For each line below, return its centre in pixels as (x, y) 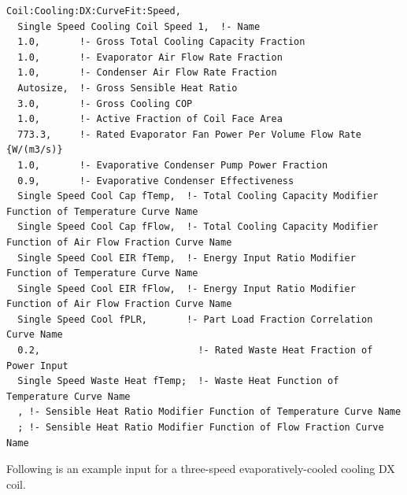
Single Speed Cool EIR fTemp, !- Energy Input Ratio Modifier (187, 258)
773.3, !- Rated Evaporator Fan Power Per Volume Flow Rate (190, 134)
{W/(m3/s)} (35, 150)
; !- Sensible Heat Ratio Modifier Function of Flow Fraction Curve (201, 428)
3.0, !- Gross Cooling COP (105, 103)
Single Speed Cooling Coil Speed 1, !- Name (139, 26)
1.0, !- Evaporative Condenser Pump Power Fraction (173, 165)
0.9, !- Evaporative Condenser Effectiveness (156, 181)
